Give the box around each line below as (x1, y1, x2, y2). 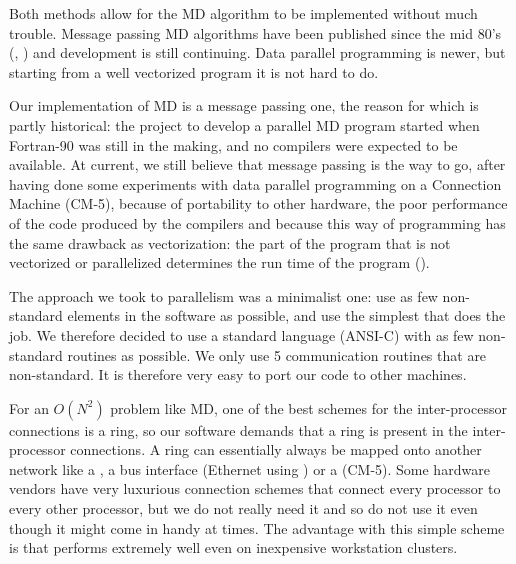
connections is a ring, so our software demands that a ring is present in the (9, 419, 468, 440)
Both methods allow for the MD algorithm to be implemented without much (9, 3, 478, 23)
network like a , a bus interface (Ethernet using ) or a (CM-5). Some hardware (9, 458, 490, 479)
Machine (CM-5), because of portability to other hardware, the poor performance (9, 193, 508, 214)
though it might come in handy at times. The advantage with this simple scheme (9, 517, 505, 538)
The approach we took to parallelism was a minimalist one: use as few (9, 285, 438, 306)
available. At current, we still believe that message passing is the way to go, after (9, 154, 506, 175)
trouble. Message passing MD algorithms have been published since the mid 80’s (9, 22, 502, 43)
